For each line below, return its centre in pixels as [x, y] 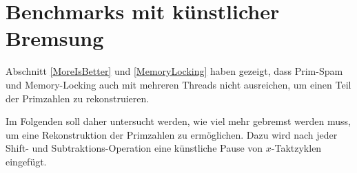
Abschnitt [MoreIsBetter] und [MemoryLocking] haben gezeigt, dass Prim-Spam [174, 71]
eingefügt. [26, 161]
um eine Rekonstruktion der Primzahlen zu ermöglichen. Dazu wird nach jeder [172, 134]
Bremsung [55, 38]
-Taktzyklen [296, 148]
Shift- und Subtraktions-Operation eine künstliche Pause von [134, 148]
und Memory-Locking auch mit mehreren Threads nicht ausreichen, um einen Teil [178, 84]
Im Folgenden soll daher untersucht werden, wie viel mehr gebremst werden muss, [178, 121]
